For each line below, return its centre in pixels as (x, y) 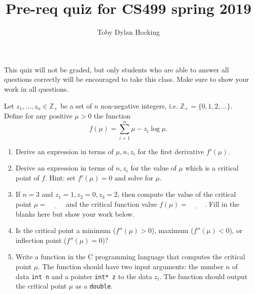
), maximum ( (172, 230)
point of (27, 177)
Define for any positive (38, 115)
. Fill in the (222, 204)
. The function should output (203, 276)
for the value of (154, 168)
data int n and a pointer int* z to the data (84, 276)
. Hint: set (60, 177)
